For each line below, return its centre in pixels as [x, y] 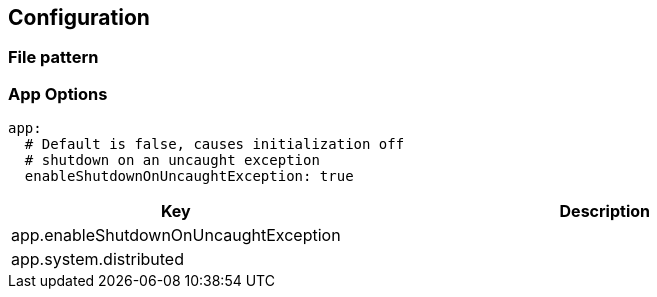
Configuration [79, 17]
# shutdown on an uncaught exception [172, 160]
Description [604, 211]
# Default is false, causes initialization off [214, 144]
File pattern [53, 57]
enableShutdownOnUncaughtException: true [189, 176]
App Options [58, 93]
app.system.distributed [97, 259]
